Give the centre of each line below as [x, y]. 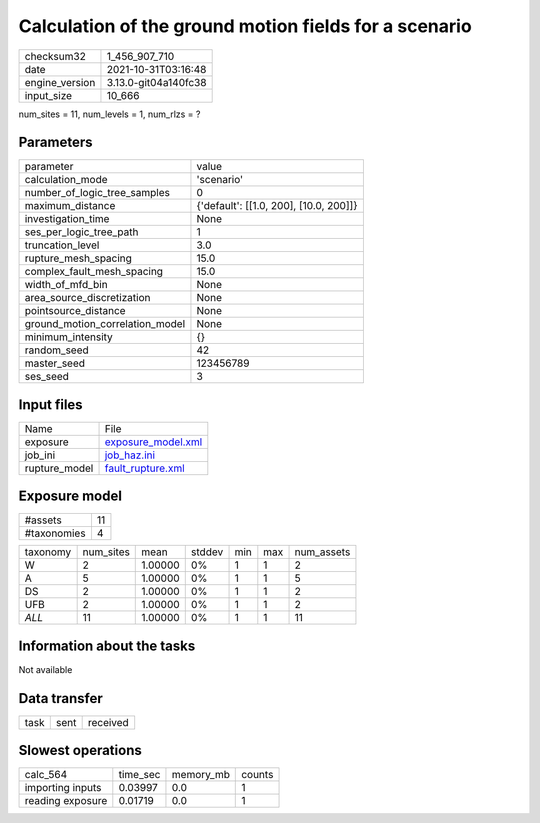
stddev [207, 552]
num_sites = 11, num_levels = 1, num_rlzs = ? [109, 114]
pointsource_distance [75, 311]
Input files [51, 404]
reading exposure [66, 801]
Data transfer [61, 698]
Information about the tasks [107, 645]
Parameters [55, 142]
